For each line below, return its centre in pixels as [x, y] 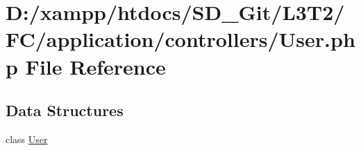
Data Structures [65, 110]
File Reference [95, 66]
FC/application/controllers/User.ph [180, 39]
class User [27, 139]
